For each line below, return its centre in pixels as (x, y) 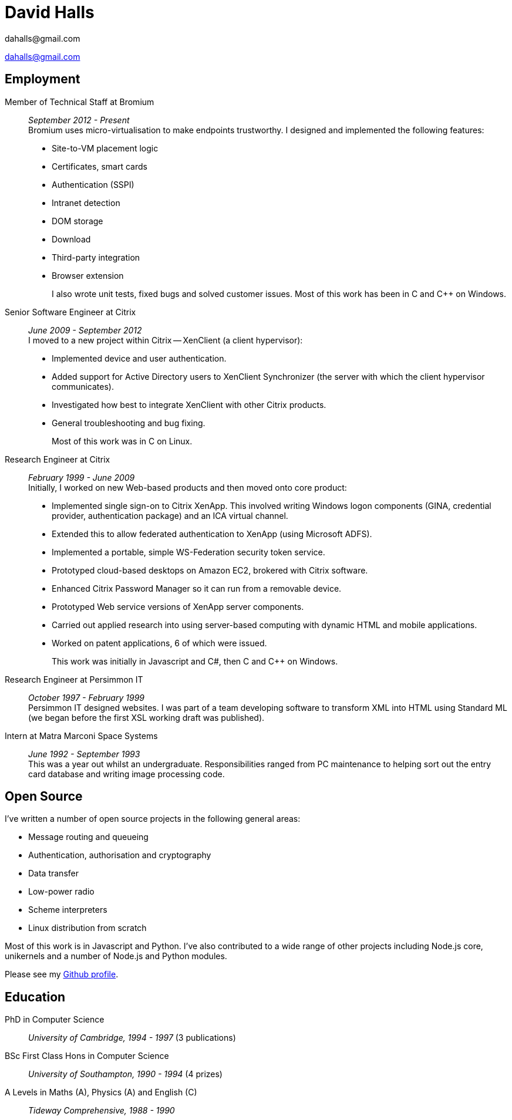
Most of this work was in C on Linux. (122, 441)
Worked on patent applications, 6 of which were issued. (159, 643)
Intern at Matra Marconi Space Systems (81, 736)
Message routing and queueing (88, 837)
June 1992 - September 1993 (84, 754)
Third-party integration (96, 257)
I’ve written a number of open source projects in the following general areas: (153, 819)
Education (35, 997)
